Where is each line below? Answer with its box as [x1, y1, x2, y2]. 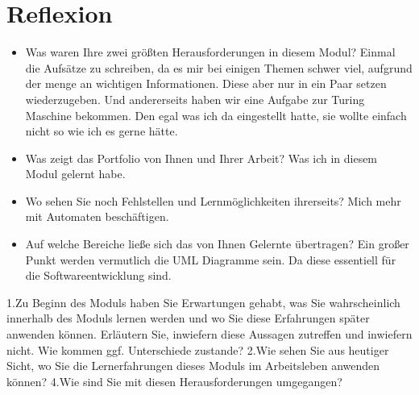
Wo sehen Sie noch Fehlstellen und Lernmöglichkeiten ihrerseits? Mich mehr [25, 192, 401, 209]
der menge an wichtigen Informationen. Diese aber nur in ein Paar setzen [25, 75, 387, 92]
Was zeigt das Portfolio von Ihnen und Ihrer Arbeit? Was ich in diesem [25, 149, 378, 166]
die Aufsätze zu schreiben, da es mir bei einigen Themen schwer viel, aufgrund [25, 59, 413, 76]
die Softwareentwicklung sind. [25, 267, 172, 284]
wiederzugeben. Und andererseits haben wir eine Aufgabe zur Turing [25, 90, 365, 107]
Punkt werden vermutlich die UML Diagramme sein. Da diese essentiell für [25, 251, 396, 268]
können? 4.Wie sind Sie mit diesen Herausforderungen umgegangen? [6, 372, 342, 389]
